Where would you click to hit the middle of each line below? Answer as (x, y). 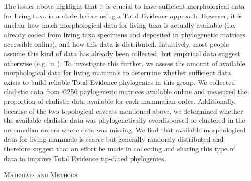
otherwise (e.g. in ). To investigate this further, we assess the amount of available (125, 63)
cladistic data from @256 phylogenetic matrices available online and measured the (125, 91)
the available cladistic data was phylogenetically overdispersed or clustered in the (125, 120)
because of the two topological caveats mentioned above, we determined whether (124, 110)
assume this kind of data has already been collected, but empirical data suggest (122, 53)
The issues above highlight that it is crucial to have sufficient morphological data (124, 6)
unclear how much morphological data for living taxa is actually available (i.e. (120, 25)
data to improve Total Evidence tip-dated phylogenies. (85, 158)
